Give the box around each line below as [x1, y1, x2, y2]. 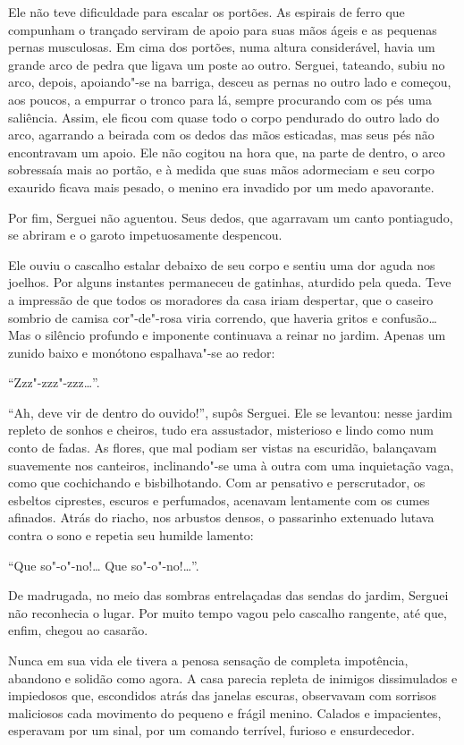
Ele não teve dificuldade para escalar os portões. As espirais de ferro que [8, 3, 405, 21]
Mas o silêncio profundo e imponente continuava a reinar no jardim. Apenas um [8, 326, 446, 344]
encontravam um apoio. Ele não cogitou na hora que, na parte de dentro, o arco [8, 142, 445, 161]
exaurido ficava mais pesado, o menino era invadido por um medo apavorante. [8, 177, 434, 196]
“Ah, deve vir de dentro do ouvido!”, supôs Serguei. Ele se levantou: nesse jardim [8, 402, 452, 421]
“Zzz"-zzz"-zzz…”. [8, 373, 100, 392]
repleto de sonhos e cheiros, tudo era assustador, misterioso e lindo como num [8, 420, 434, 439]
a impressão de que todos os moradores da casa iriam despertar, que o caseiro [8, 290, 434, 309]
